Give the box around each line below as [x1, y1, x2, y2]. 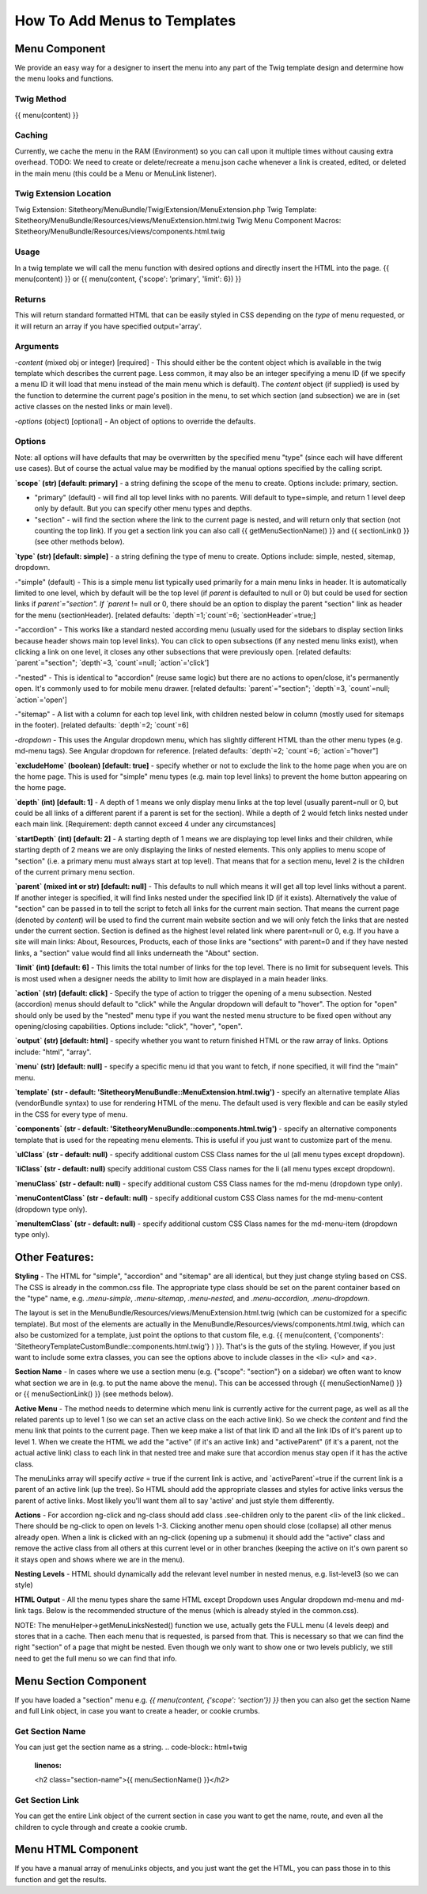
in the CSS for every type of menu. [14, 1109, 128, 1119]
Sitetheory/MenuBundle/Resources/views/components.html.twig [14, 226, 225, 237]
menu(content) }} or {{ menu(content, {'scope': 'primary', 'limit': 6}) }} [14, 274, 242, 283]
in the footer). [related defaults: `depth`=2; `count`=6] [14, 720, 189, 730]
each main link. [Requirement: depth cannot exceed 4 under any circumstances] [14, 819, 277, 829]
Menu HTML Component [14, 1843, 138, 1856]
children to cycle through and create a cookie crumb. [14, 1822, 187, 1831]
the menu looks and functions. [14, 74, 114, 83]
